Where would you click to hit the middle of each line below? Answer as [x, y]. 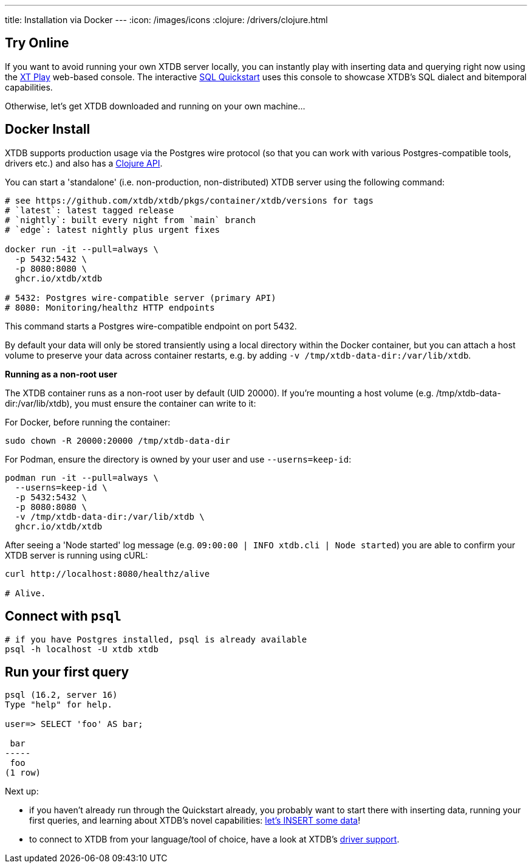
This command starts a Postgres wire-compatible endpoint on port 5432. [151, 326]
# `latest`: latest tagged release [90, 210]
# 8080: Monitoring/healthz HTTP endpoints [110, 307]
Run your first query [67, 672]
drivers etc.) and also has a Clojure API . [84, 163]
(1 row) [23, 773]
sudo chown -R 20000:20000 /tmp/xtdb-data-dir [118, 440]
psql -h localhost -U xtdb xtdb [82, 649]
